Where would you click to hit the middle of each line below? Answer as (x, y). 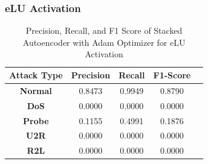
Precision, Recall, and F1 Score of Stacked (104, 30)
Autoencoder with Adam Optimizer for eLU (104, 42)
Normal (36, 90)
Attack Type (36, 75)
